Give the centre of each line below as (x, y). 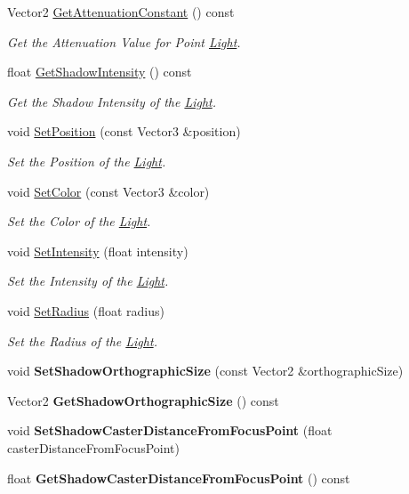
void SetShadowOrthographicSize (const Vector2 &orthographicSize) (205, 371)
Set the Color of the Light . (79, 221)
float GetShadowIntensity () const (100, 72)
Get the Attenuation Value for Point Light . (124, 41)
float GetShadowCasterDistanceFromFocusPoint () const (179, 478)
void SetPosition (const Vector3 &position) (124, 131)
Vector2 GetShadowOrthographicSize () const (143, 400)
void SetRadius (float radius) (86, 310)
